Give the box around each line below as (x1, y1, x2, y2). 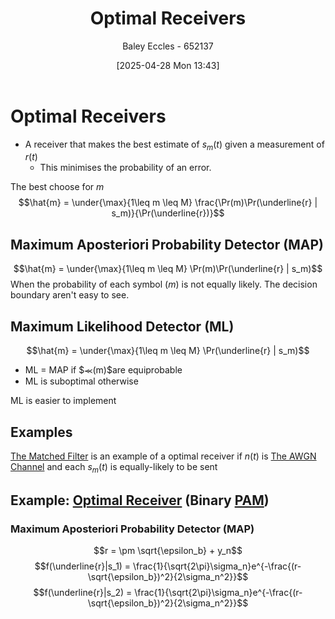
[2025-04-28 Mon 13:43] (116, 59, 220, 71)
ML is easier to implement (10, 395, 117, 407)
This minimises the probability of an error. (39, 162, 212, 174)
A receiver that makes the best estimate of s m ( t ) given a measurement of (24, 138, 325, 152)
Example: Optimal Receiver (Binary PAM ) (10, 492, 270, 509)
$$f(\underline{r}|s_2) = (33, 587, 133, 599)
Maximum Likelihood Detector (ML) (10, 318, 235, 335)
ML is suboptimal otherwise (24, 375, 139, 387)
